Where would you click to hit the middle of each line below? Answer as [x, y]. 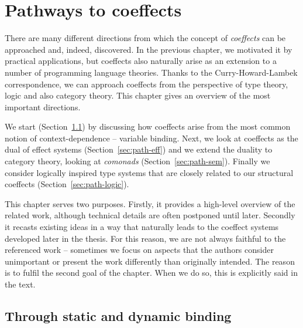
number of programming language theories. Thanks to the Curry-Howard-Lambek [151, 72]
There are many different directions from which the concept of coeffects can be [145, 38]
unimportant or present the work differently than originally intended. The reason [150, 261]
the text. [20, 284]
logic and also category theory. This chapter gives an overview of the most [138, 95]
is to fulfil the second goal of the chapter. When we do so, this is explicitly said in [151, 273]
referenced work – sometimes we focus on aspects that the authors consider [139, 250]
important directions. [43, 106]
